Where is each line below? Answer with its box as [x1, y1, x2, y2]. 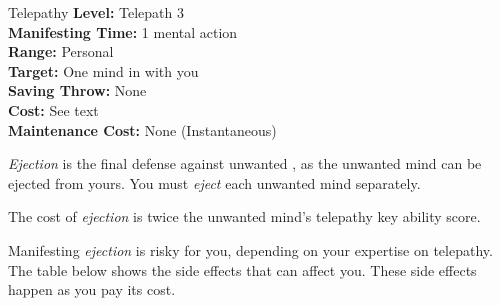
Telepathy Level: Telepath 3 [8, 2, 185, 22]
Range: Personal [8, 41, 114, 62]
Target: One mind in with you [8, 60, 199, 81]
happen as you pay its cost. [8, 279, 176, 300]
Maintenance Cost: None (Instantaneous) [8, 119, 277, 140]
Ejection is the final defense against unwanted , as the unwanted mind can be [8, 153, 482, 174]
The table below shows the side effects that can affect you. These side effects [8, 259, 477, 280]
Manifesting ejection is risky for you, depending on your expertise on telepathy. [8, 239, 493, 260]
